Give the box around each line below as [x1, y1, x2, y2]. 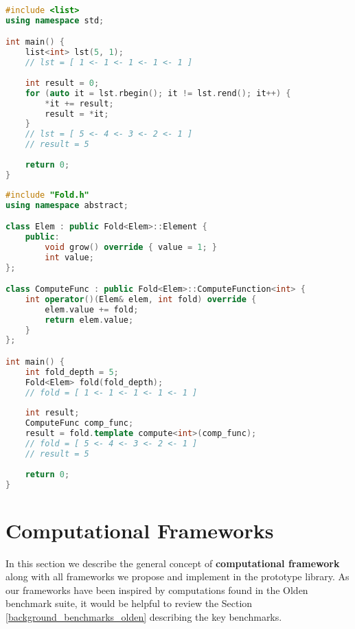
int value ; [45, 252, 94, 262]
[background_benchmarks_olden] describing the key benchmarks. [5, 609, 282, 624]
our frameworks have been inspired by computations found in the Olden [5, 582, 308, 597]
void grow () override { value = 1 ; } [45, 242, 217, 252]
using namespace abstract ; [5, 200, 129, 210]
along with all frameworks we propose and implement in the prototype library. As [5, 569, 350, 584]
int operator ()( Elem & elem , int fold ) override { [25, 294, 257, 304]
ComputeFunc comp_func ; [25, 418, 134, 428]
